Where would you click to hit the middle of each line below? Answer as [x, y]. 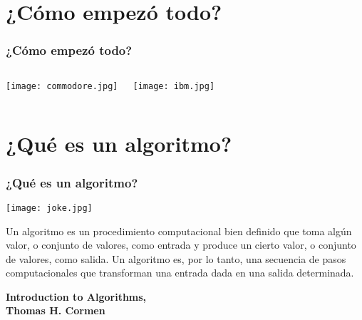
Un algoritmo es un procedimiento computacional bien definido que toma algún [179, 231]
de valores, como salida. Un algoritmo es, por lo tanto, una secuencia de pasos [176, 258]
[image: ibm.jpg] [174, 86]
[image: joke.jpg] [49, 208]
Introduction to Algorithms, [76, 296]
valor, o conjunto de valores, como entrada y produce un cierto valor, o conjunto [181, 245]
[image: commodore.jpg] [62, 86]
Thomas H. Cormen [56, 310]
